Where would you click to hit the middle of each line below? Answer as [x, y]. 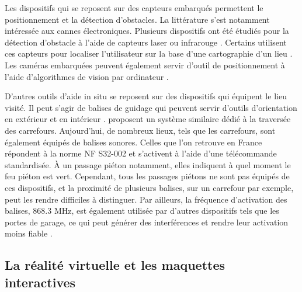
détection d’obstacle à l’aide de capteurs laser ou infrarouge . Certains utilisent [146, 42]
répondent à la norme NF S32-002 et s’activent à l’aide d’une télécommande [141, 153]
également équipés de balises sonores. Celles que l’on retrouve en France [133, 142]
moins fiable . [29, 233]
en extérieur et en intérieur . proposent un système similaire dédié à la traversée [148, 119]
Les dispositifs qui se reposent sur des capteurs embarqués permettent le [134, 8]
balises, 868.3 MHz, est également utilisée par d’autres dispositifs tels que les [142, 211]
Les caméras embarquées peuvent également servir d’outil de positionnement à [145, 65]
